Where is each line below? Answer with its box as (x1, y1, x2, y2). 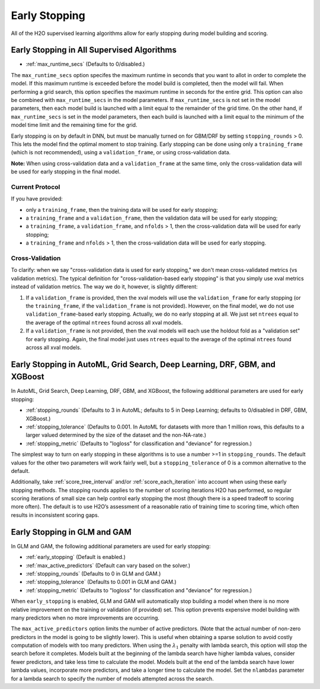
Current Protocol (11, 183, 60, 191)
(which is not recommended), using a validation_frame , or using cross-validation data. (11, 149, 231, 156)
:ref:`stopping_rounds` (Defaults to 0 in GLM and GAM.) (25, 570, 161, 577)
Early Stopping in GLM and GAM (11, 527, 132, 537)
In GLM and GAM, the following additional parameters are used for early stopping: (11, 542, 211, 550)
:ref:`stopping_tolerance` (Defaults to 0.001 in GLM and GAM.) (25, 579, 177, 586)
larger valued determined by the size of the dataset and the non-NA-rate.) (25, 431, 207, 439)
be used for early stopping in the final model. (11, 168, 121, 175)
